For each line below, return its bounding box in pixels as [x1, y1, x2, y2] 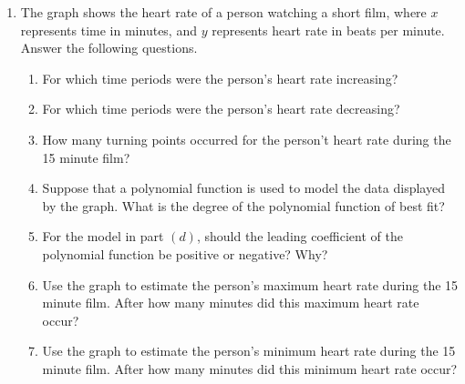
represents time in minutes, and [20, 20, 197, 39]
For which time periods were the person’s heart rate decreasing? [42, 99, 400, 118]
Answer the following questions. [20, 38, 198, 57]
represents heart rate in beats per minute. [212, 20, 445, 39]
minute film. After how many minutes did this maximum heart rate [42, 293, 419, 312]
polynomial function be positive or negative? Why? [42, 244, 328, 263]
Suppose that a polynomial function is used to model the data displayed [42, 178, 445, 197]
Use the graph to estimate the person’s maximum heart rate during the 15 [42, 275, 459, 294]
